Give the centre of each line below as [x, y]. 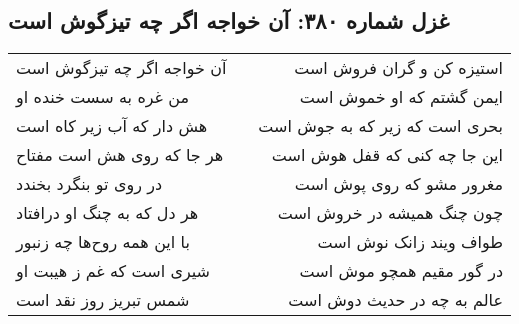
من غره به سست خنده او [103, 97]
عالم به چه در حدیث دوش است [396, 300]
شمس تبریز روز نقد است [103, 300]
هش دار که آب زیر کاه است [112, 126]
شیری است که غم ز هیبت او [113, 271]
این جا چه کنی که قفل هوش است [387, 155]
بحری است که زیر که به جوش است [381, 126]
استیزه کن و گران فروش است [399, 68]
